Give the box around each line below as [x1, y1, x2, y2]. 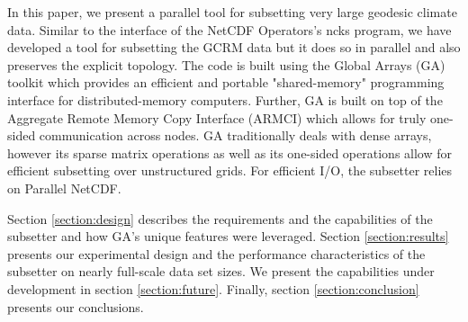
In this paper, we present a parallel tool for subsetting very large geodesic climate [7, 3, 457, 21]
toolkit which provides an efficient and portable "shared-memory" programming [7, 73, 445, 92]
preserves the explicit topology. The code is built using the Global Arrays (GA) [7, 55, 445, 74]
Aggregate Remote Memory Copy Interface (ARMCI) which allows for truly [7, 108, 427, 127]
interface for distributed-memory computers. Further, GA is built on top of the [7, 90, 443, 109]
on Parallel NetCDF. [7, 178, 121, 197]
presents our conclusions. [7, 297, 144, 316]
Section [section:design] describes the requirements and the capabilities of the [7, 209, 433, 228]
